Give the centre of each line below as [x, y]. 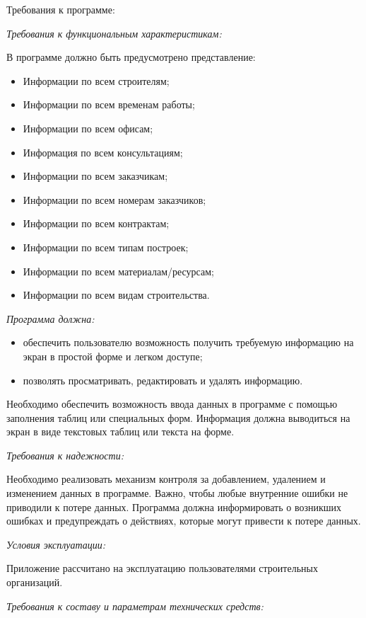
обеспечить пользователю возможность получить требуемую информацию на [188, 342]
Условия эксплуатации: [56, 544]
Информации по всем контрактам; [96, 223]
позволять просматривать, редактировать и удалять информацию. [163, 380]
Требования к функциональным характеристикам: [114, 33]
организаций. [35, 582]
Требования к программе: [61, 9]
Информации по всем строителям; [96, 80]
